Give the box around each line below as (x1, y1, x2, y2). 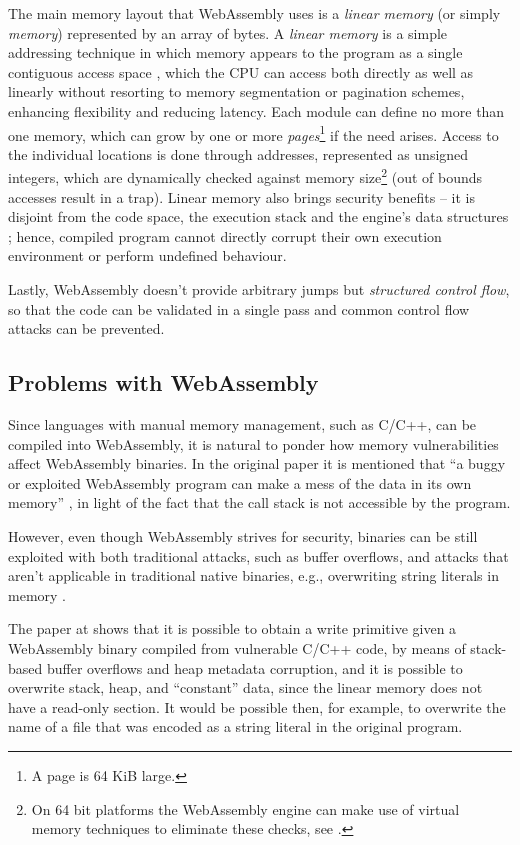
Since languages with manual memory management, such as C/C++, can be (8, 414, 477, 435)
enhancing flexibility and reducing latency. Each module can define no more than (8, 100, 505, 121)
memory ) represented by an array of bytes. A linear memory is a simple (8, 22, 448, 43)
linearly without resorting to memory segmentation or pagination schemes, (8, 81, 465, 102)
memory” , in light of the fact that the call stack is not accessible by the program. (8, 492, 511, 513)
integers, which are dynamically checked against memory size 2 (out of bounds (8, 164, 483, 188)
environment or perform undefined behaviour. (8, 245, 287, 266)
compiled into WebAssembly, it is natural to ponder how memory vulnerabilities (8, 433, 499, 454)
